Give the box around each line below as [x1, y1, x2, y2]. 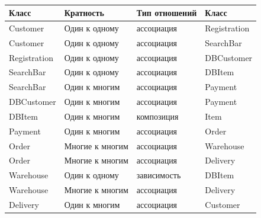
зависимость [136, 169, 181, 181]
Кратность [64, 7, 104, 18]
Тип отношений [136, 7, 197, 18]
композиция [136, 110, 179, 122]
